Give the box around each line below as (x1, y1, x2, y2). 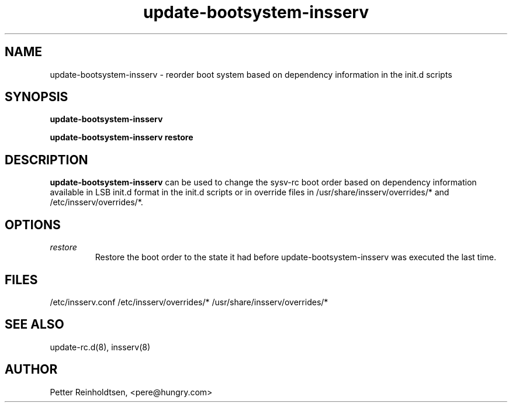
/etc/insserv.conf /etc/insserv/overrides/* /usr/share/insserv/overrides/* (50, 296, 328, 307)
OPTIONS (5, 217, 61, 232)
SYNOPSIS (5, 89, 68, 105)
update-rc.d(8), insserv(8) (50, 342, 151, 352)
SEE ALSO (5, 317, 64, 332)
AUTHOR (5, 362, 58, 377)
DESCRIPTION (5, 152, 88, 167)
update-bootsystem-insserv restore (50, 132, 193, 143)
